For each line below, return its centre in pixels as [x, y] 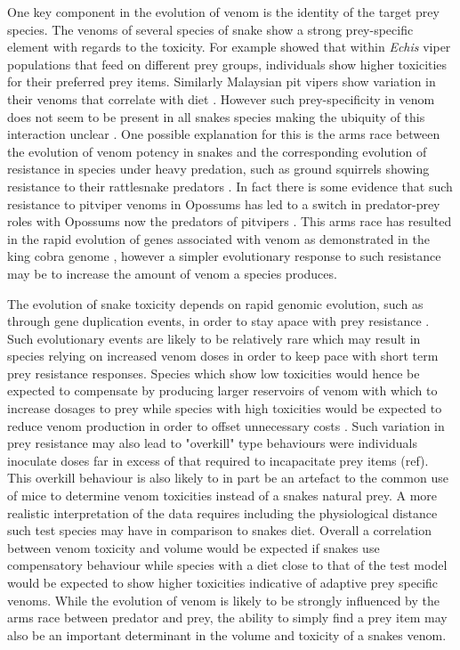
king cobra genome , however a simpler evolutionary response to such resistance [224, 256]
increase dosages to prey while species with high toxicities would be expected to [225, 408]
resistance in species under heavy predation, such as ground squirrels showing [218, 169]
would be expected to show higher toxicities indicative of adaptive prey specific [223, 582]
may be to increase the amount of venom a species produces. [172, 273]
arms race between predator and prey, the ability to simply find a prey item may [227, 617]
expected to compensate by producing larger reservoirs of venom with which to [222, 390]
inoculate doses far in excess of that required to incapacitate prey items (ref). [218, 460]
